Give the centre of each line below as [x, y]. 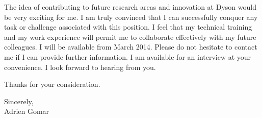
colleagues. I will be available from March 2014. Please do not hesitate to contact [131, 47]
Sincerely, [19, 101]
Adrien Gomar [27, 111]
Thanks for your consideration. [52, 84]
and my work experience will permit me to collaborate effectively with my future [130, 37]
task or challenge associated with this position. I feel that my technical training [128, 27]
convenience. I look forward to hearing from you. [80, 67]
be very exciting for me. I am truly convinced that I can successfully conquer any [131, 17]
